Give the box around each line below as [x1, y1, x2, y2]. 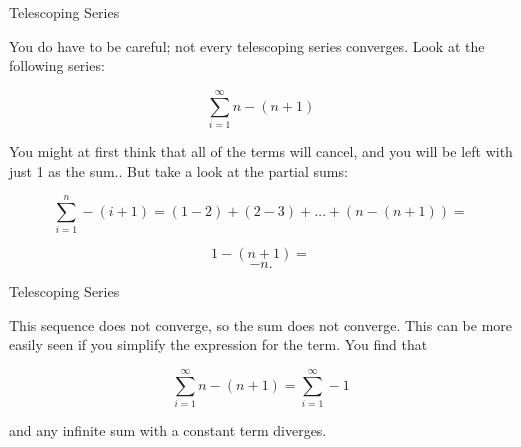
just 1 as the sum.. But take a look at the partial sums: [9, 160, 348, 181]
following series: [9, 55, 105, 76]
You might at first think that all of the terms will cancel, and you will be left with [9, 140, 513, 161]
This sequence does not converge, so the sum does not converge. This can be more [9, 314, 513, 335]
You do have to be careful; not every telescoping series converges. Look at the [9, 35, 485, 56]
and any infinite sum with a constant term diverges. [9, 420, 327, 441]
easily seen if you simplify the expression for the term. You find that [9, 334, 428, 355]
